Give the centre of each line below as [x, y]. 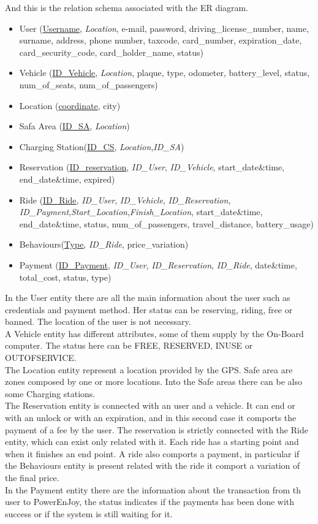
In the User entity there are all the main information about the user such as [148, 298]
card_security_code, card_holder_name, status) [112, 52]
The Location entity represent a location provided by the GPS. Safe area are [149, 369]
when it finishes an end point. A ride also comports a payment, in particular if [152, 453]
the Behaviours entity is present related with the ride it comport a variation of [153, 465]
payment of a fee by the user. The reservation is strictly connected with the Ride [157, 429]
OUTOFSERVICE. [41, 358]
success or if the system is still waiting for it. [89, 513]
